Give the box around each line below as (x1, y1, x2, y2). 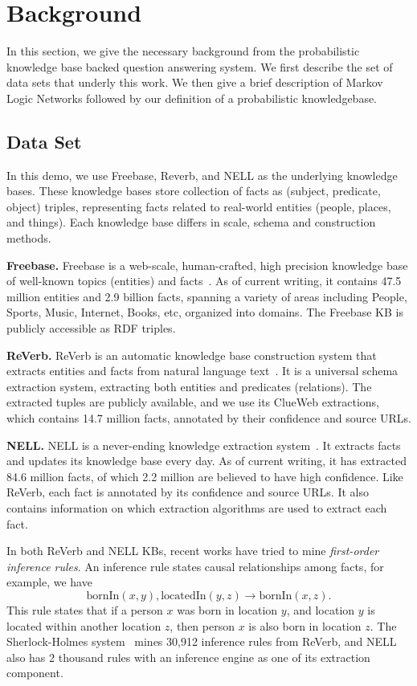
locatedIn (161, 590, 206, 602)
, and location (286, 601, 355, 618)
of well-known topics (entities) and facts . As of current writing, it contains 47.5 (6, 272, 402, 289)
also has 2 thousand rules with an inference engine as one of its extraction (6, 648, 370, 665)
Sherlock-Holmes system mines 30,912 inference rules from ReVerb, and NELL (6, 633, 397, 650)
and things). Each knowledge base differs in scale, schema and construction (6, 214, 376, 231)
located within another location (6, 617, 161, 634)
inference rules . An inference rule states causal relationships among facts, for (6, 557, 384, 574)
